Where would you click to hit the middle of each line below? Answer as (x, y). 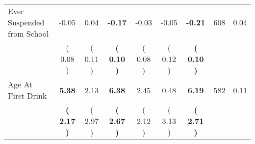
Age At (20, 84)
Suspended (26, 22)
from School (28, 33)
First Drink (27, 95)
